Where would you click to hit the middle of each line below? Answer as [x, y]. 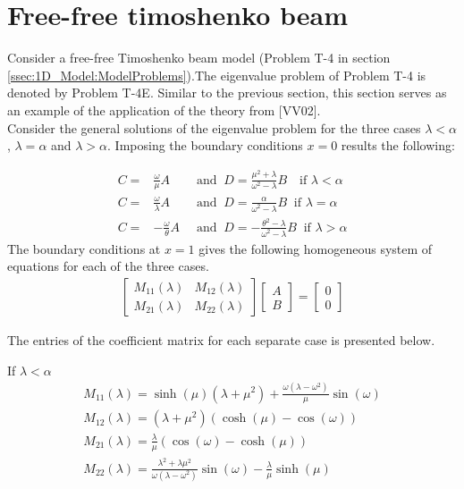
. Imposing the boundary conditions [205, 145]
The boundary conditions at [84, 248]
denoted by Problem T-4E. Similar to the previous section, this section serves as [227, 93]
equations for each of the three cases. [108, 266]
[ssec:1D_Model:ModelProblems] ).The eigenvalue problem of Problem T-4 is [217, 75]
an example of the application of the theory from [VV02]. [164, 110]
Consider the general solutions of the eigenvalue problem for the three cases [214, 127]
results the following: [398, 145]
